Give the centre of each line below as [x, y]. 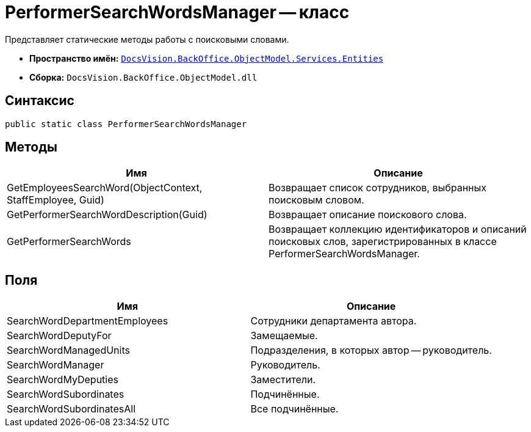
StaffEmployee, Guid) [56, 200]
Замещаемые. [284, 336]
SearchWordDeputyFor [59, 336]
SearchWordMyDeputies [63, 380]
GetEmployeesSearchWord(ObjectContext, [105, 188]
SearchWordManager [56, 365]
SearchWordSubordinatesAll [71, 409]
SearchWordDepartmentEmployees [88, 321]
